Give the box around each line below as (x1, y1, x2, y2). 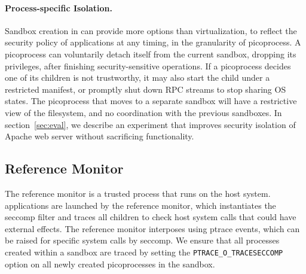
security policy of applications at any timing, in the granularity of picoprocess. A (5, 36, 301, 48)
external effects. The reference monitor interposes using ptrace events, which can (5, 222, 300, 235)
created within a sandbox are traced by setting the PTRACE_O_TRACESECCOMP (5, 245, 283, 258)
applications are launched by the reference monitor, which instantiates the (5, 199, 276, 211)
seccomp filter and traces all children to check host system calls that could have (5, 211, 296, 223)
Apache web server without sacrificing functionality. (5, 130, 194, 142)
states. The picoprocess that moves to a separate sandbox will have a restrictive (5, 95, 297, 107)
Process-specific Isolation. (5, 1, 112, 14)
